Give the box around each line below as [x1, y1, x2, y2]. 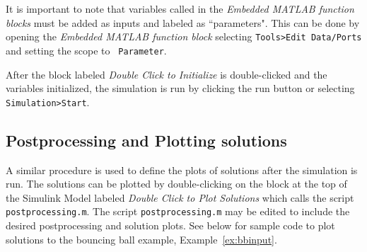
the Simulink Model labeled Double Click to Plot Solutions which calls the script [6, 190, 354, 205]
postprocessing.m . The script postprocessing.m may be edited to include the [6, 204, 350, 219]
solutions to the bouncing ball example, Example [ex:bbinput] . [6, 231, 277, 246]
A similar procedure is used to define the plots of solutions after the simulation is [6, 162, 358, 177]
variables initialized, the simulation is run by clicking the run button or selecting [6, 81, 355, 96]
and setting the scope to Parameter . [6, 42, 167, 57]
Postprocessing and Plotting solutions [6, 129, 287, 151]
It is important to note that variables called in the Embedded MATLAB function [6, 1, 354, 16]
